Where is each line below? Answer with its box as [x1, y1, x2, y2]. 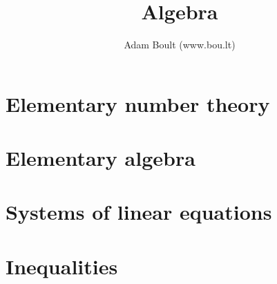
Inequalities [6, 252, 118, 280]
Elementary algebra [6, 144, 195, 172]
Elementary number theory [6, 89, 270, 117]
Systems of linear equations [6, 198, 272, 226]
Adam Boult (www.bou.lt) [124, 37, 236, 52]
